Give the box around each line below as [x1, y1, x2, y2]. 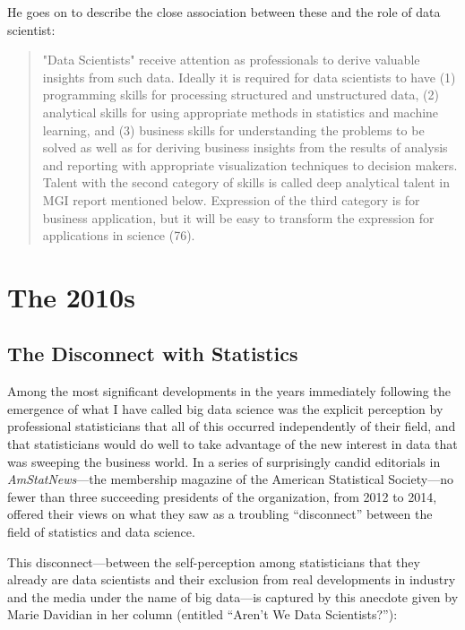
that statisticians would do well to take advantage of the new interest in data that [7, 435, 458, 453]
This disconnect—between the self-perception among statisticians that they [7, 552, 420, 571]
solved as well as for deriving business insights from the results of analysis [42, 138, 448, 157]
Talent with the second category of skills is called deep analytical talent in [42, 173, 450, 192]
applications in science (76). [42, 226, 195, 245]
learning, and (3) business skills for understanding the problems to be [42, 120, 425, 139]
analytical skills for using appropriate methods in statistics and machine [42, 102, 439, 121]
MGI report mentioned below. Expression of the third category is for [42, 190, 420, 209]
